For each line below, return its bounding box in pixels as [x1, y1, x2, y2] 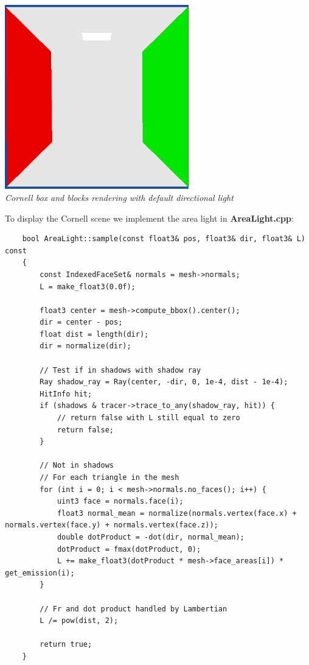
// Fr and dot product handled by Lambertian [40, 604, 227, 613]
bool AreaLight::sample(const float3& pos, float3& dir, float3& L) [22, 234, 305, 244]
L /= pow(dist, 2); [40, 616, 119, 625]
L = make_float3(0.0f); [40, 282, 136, 291]
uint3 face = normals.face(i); [57, 497, 184, 506]
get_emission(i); [5, 568, 75, 577]
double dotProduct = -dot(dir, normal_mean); [57, 532, 245, 541]
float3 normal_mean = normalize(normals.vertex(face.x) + [57, 508, 297, 518]
